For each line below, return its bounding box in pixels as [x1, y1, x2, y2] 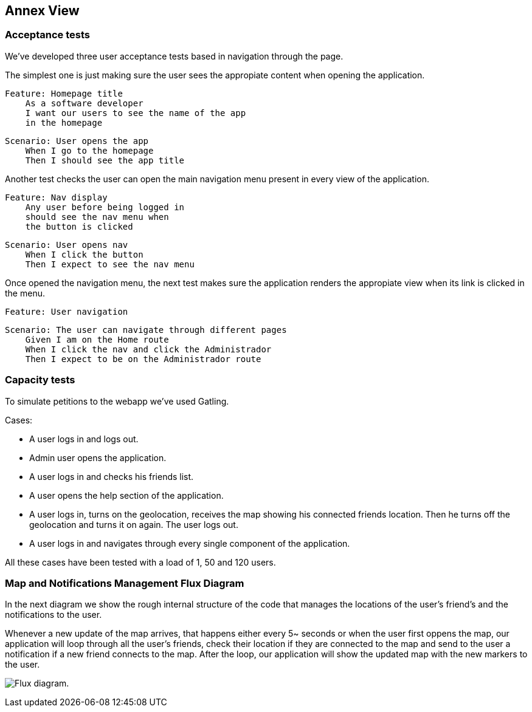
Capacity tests [5, 374, 75, 386]
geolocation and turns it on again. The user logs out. [29, 519, 238, 530]
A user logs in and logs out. [29, 433, 139, 444]
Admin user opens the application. [29, 452, 167, 463]
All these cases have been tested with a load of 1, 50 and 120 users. [5, 556, 276, 567]
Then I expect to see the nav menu [25, 259, 195, 269]
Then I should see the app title [25, 155, 185, 165]
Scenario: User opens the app [5, 135, 149, 146]
